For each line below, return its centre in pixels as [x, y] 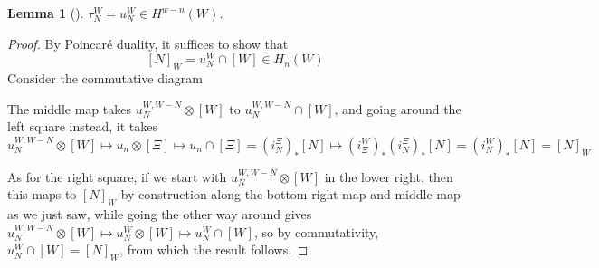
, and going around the [398, 108]
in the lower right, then [389, 176]
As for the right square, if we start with [117, 176]
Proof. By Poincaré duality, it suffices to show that [148, 43]
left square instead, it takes [82, 126]
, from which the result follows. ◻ [214, 249]
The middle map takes [69, 108]
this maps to [42, 194]
